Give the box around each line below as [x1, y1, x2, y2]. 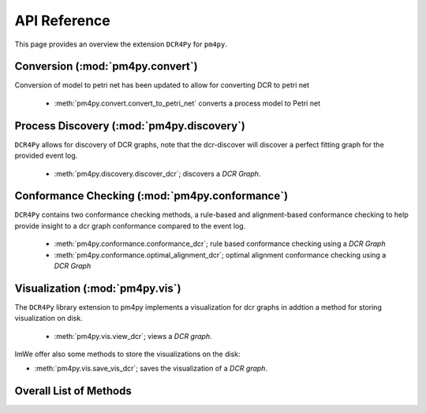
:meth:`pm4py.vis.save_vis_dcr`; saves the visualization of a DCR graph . [34, 363, 268, 374]
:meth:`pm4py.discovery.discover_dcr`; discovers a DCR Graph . [54, 169, 261, 178]
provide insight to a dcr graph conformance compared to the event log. [14, 221, 246, 230]
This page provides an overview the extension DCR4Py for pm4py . [14, 39, 228, 49]
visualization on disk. [14, 314, 83, 323]
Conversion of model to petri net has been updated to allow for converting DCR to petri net [14, 80, 309, 90]
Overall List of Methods [14, 385, 132, 398]
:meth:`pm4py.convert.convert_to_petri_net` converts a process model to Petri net [54, 99, 321, 108]
